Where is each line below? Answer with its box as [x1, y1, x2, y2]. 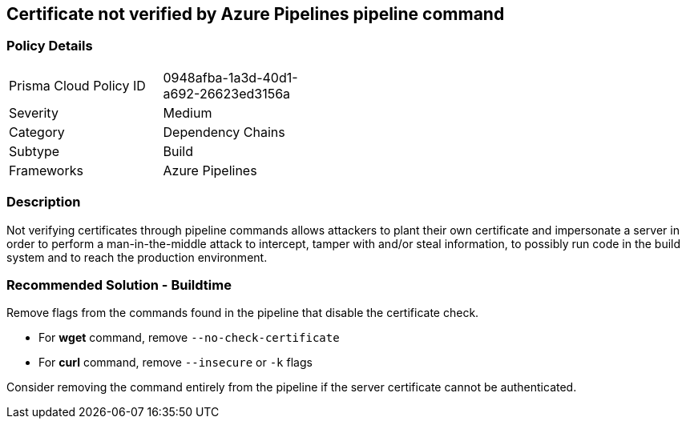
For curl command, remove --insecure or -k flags [38, 355, 313, 370]
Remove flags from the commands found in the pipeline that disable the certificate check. [6, 306, 479, 320]
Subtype [9, 142, 60, 159]
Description [6, 194, 81, 210]
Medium [163, 104, 212, 121]
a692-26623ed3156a [163, 85, 291, 102]
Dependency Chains [163, 123, 285, 140]
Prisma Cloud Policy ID [9, 77, 146, 94]
